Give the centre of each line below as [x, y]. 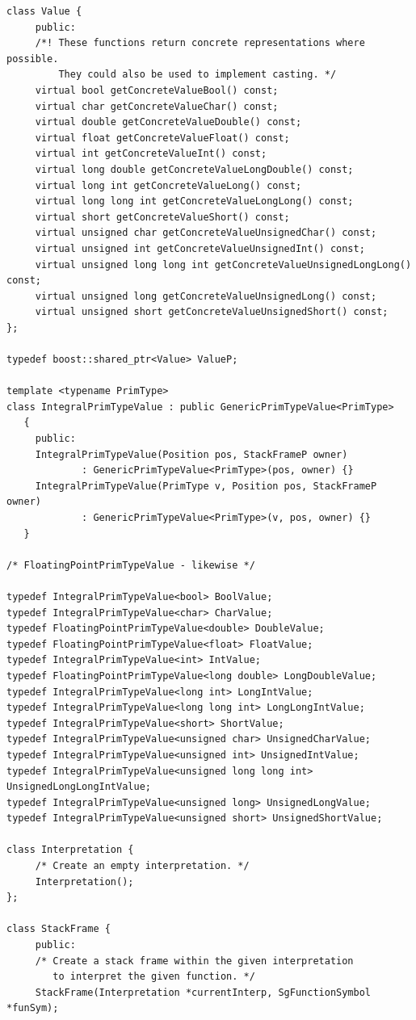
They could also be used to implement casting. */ [197, 75]
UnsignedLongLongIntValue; [79, 787]
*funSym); [33, 1008]
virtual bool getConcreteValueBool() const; [157, 90]
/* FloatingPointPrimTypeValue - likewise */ [131, 565]
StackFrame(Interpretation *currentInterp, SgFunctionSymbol [203, 992]
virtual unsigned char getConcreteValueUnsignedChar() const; [206, 233]
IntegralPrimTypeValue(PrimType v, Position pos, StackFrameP [206, 486]
